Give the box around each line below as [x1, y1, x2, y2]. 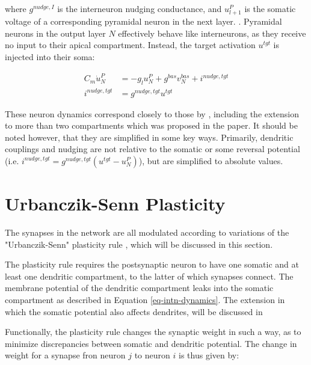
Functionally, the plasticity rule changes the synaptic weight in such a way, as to [5, 325, 301, 338]
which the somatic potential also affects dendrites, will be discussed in [5, 305, 263, 317]
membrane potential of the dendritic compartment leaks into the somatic [5, 281, 274, 294]
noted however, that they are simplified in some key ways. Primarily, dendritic [5, 130, 294, 143]
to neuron [134, 349, 170, 361]
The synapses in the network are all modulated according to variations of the [5, 226, 289, 239]
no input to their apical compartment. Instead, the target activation [5, 38, 256, 51]
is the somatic [244, 2, 296, 14]
